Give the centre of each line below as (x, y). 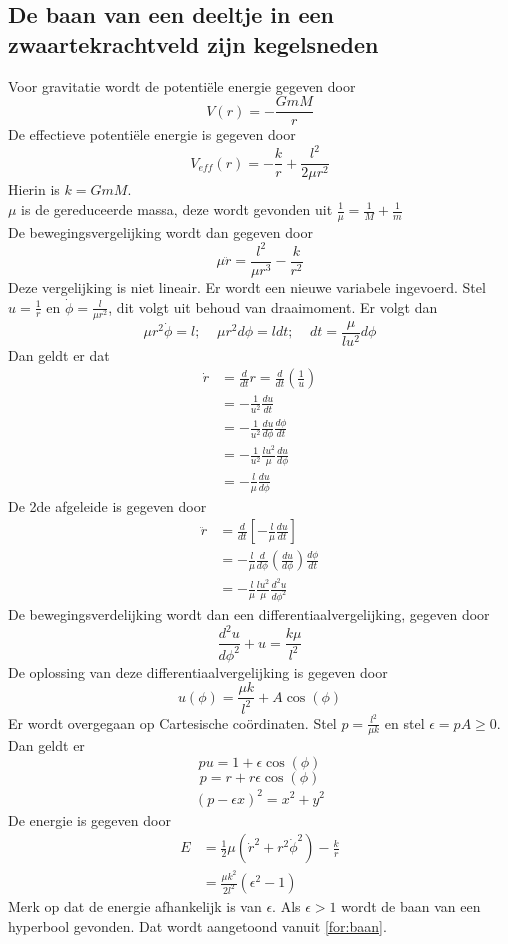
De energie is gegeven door (89, 819)
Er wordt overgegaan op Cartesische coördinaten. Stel (172, 722)
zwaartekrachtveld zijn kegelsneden (193, 43)
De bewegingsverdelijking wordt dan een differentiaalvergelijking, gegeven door (249, 614)
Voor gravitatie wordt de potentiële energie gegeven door (182, 85)
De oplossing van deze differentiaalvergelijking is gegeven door (198, 671)
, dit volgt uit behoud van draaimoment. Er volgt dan (273, 306)
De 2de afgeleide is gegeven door (107, 505)
